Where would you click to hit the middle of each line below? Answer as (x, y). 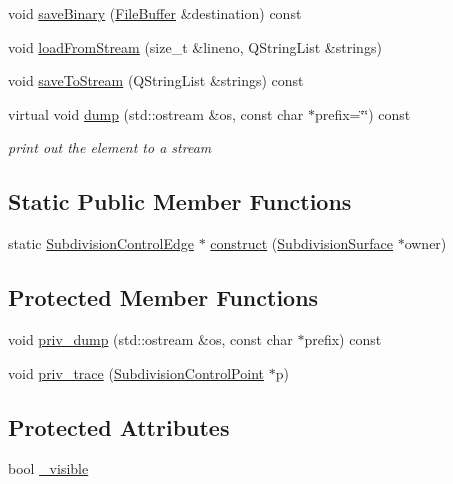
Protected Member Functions (163, 297)
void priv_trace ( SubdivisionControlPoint (136, 372)
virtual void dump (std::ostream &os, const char (156, 113)
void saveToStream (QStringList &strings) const (156, 80)
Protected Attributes (119, 426)
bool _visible (48, 468)
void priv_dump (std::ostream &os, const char (150, 338)
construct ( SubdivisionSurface (301, 243)
